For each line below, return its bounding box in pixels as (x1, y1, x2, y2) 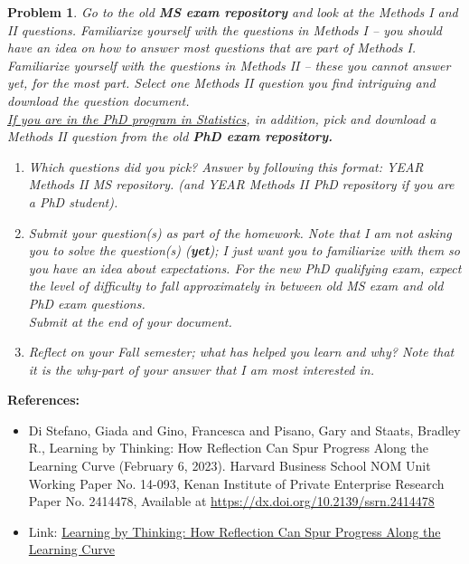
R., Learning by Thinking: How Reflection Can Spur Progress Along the (28, 438, 428, 457)
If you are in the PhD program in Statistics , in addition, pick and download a (7, 109, 436, 128)
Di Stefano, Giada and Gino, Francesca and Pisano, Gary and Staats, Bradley (28, 420, 461, 439)
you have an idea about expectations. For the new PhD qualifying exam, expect (28, 258, 462, 277)
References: (7, 390, 80, 409)
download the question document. (7, 91, 190, 110)
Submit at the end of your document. (28, 311, 232, 330)
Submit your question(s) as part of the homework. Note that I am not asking (28, 223, 452, 242)
